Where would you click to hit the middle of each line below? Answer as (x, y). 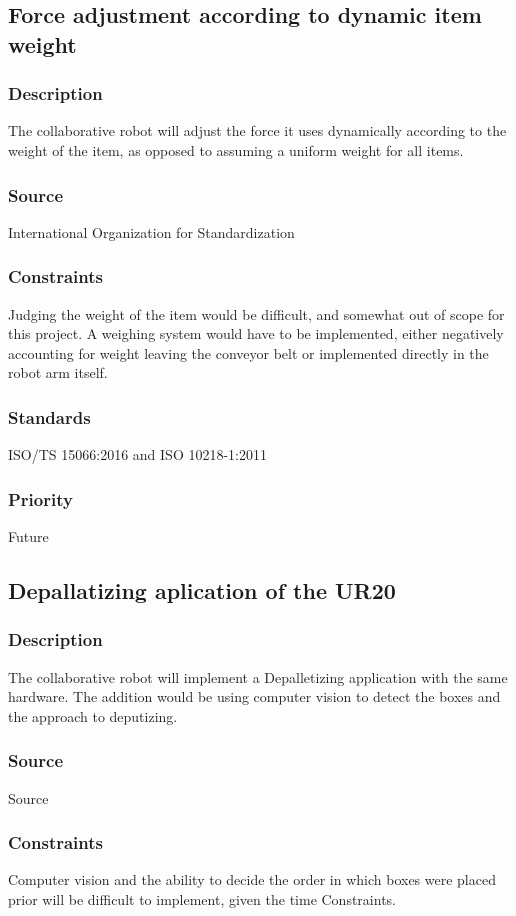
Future (28, 536)
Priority (40, 498)
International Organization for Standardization (151, 231)
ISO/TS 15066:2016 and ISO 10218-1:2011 (138, 454)
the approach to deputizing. (93, 715)
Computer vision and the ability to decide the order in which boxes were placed (252, 879)
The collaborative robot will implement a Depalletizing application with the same (258, 676)
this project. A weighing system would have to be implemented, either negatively (256, 333)
